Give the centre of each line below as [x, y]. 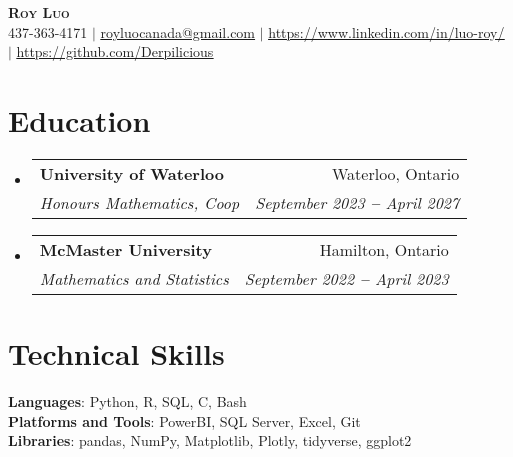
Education [79, 119]
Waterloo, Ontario [395, 173]
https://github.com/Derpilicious [115, 51]
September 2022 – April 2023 [346, 278]
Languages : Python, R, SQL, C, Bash [127, 401]
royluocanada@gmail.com [178, 31]
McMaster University [125, 249]
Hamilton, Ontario [384, 249]
